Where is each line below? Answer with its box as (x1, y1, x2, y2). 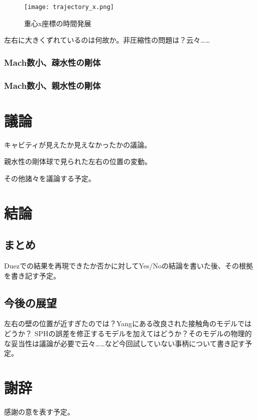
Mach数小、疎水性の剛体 (4, 56, 101, 68)
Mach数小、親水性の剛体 (4, 79, 101, 91)
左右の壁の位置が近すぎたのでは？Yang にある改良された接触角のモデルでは (4, 318, 252, 329)
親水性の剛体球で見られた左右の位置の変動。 (4, 156, 152, 167)
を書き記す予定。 (4, 270, 60, 281)
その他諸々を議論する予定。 (4, 173, 95, 183)
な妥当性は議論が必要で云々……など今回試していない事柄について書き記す (4, 338, 245, 348)
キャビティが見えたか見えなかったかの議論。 (4, 139, 152, 150)
